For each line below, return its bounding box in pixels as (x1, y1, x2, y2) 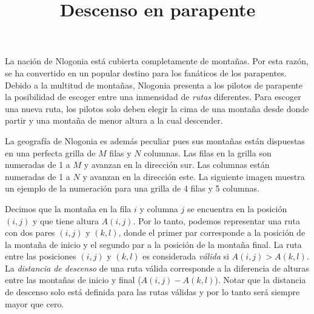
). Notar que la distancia (215, 273, 306, 286)
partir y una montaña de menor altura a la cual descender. (5, 114, 223, 127)
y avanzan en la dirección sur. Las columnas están (84, 158, 270, 171)
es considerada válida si (142, 250, 229, 262)
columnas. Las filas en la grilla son (144, 146, 272, 159)
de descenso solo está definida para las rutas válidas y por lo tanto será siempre (5, 286, 300, 298)
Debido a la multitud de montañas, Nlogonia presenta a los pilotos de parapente (5, 78, 302, 91)
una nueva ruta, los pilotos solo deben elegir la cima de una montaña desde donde (5, 102, 309, 115)
